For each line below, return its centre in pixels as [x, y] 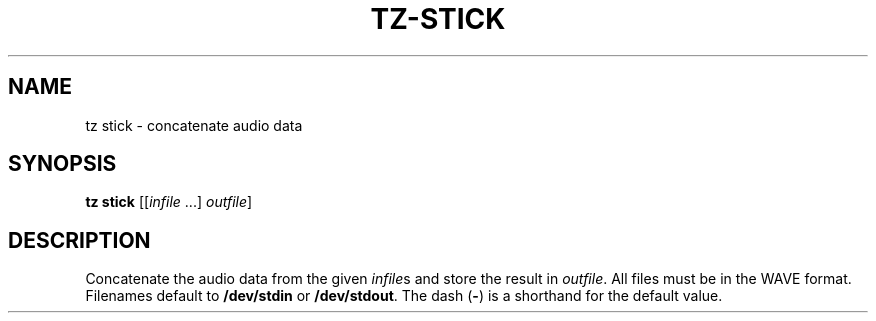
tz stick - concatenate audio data [194, 125]
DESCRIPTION [79, 240]
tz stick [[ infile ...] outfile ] [169, 202]
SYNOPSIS [62, 164]
